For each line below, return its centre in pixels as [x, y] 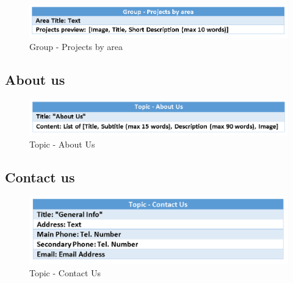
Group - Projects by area [76, 47]
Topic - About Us [62, 144]
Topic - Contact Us [65, 272]
